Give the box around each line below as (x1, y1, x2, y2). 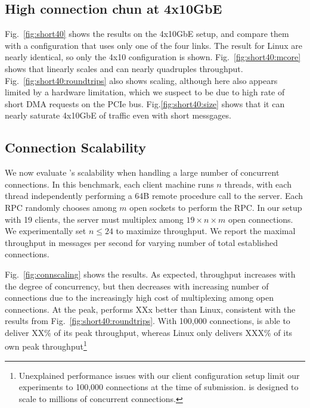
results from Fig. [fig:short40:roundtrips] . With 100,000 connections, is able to (5, 314, 290, 327)
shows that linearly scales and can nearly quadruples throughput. (5, 62, 243, 74)
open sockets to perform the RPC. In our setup (129, 201, 302, 213)
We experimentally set (5, 225, 86, 237)
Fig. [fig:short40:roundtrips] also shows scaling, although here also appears (5, 74, 278, 86)
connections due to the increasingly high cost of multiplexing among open (5, 291, 274, 304)
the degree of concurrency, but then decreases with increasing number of (5, 279, 269, 292)
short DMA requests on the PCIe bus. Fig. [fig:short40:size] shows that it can (5, 97, 285, 110)
